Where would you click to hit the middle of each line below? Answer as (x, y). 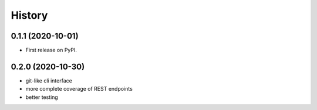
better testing (42, 97)
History (29, 15)
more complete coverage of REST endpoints (79, 89)
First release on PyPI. (51, 50)
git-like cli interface (49, 80)
